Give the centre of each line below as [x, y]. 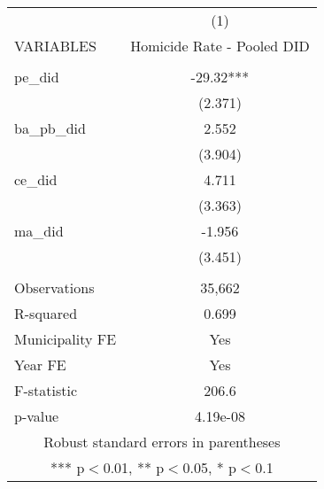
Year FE [40, 365]
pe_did [37, 77]
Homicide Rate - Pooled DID [220, 46]
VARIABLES [55, 46]
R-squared [46, 313]
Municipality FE [66, 339]
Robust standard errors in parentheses [162, 442]
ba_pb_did [50, 128]
